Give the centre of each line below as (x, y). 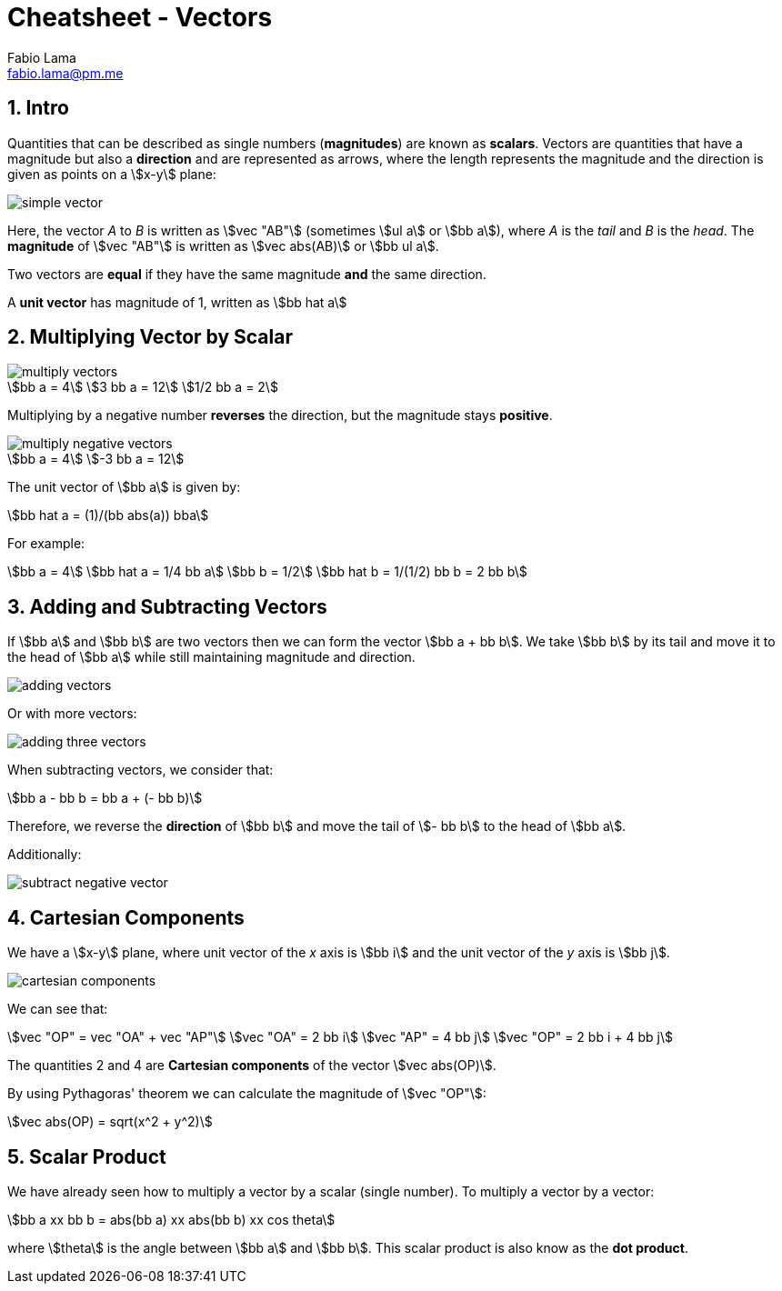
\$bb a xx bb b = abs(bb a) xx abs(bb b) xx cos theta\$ (171, 1219)
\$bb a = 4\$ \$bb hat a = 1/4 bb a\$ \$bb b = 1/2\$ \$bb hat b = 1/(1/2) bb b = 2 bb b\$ (267, 572)
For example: (46, 544)
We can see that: (58, 1009)
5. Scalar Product (87, 1156)
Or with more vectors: (72, 714)
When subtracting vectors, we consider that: (140, 770)
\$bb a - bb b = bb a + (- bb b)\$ (105, 798)
